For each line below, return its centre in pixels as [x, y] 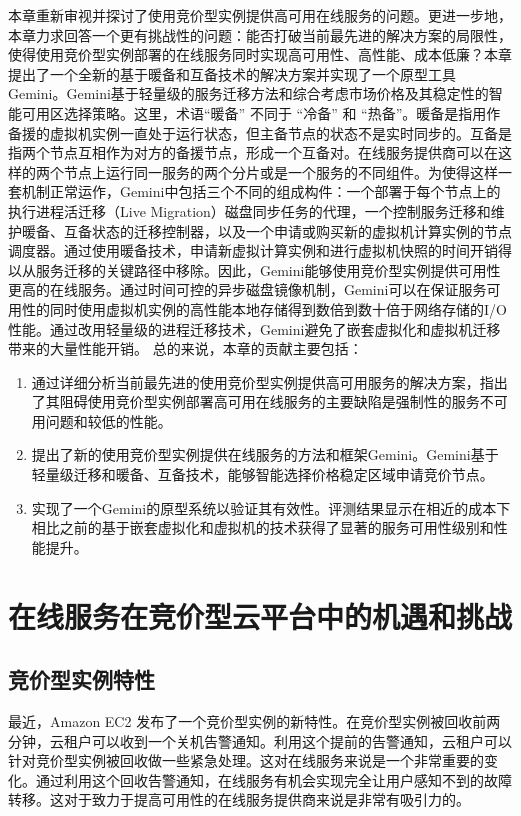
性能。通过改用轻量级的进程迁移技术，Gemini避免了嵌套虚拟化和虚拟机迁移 [254, 328]
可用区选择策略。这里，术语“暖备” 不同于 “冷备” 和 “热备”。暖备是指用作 [261, 112]
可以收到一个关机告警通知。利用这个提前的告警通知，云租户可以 [301, 740]
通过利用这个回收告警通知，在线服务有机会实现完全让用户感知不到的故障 [273, 779]
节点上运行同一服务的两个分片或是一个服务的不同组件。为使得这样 [280, 171]
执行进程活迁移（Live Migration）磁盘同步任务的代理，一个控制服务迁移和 [249, 210]
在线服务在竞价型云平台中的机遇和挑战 [260, 615]
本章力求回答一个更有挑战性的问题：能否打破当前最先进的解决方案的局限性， [260, 34]
